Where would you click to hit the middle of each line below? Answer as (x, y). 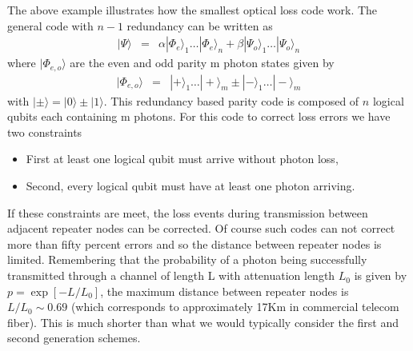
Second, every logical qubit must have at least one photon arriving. (190, 186)
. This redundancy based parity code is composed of (231, 100)
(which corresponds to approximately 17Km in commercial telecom (235, 307)
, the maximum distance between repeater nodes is (225, 291)
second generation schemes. (74, 338)
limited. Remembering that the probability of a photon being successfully (187, 259)
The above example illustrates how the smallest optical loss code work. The (192, 10)
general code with (50, 25)
